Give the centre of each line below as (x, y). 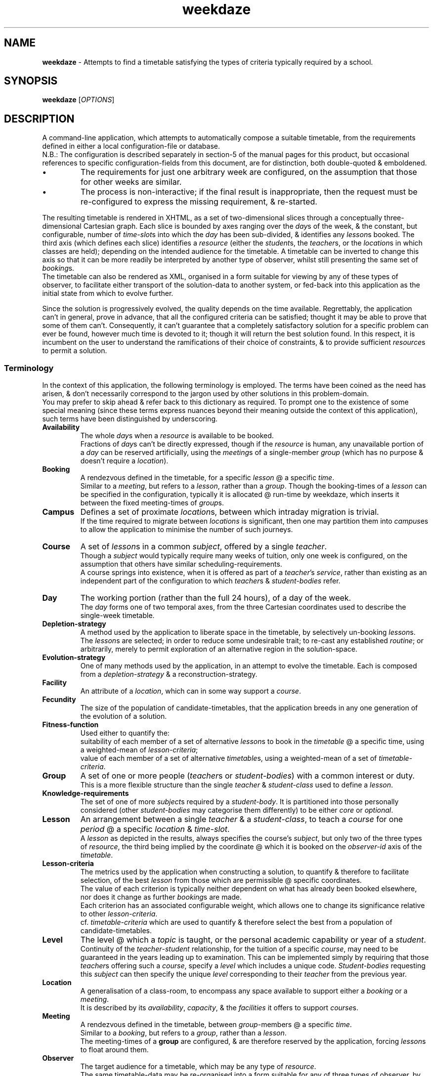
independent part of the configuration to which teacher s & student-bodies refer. (210, 581)
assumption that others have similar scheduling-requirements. (181, 564)
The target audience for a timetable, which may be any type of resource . (198, 1067)
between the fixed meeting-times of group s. (152, 503)
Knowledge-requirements (86, 793)
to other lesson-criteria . (119, 914)
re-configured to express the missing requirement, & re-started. (199, 202)
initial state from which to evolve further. (108, 293)
